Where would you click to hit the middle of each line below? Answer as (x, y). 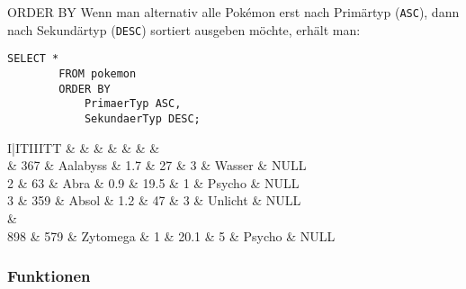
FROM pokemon (98, 73)
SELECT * (33, 59)
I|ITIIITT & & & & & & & (84, 147)
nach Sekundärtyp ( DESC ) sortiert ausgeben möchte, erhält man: (184, 29)
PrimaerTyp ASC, (133, 104)
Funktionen (49, 276)
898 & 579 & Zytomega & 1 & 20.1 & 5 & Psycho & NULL (171, 235)
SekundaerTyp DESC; (142, 118)
